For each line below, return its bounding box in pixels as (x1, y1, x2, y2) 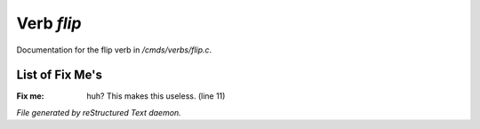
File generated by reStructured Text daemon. (16, 107, 181, 117)
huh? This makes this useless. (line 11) (86, 91, 226, 101)
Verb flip (16, 13, 82, 33)
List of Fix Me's (16, 68, 102, 83)
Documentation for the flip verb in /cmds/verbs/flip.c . (16, 44, 212, 55)
